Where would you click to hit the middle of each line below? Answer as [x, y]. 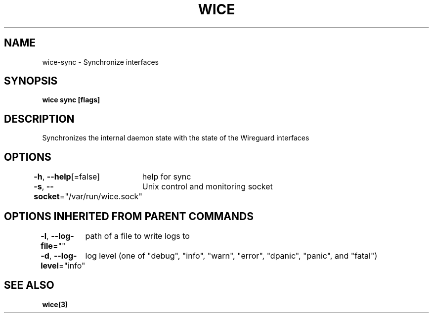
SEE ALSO [29, 285]
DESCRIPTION [39, 119]
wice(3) [55, 304]
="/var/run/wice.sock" [101, 197]
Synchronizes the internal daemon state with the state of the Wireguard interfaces [176, 138]
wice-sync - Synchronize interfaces [100, 62]
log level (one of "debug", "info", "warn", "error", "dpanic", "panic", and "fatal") [231, 255]
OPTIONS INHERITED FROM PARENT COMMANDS [129, 216]
